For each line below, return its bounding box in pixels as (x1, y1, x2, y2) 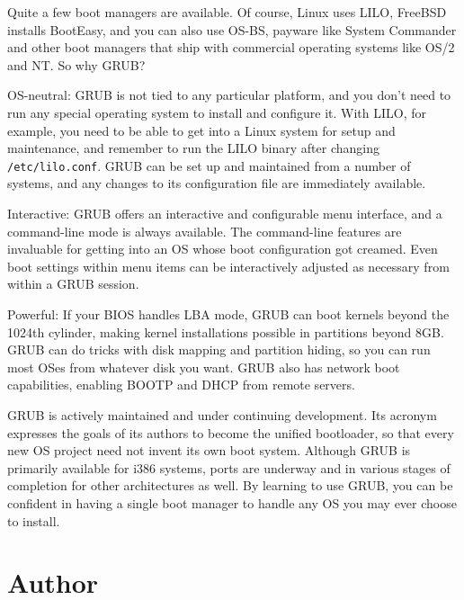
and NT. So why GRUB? (7, 55, 146, 74)
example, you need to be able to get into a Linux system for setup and (7, 121, 396, 139)
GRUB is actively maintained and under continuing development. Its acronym (7, 405, 437, 424)
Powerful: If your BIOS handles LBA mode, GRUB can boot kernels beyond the (7, 304, 450, 323)
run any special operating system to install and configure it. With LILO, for (7, 103, 427, 121)
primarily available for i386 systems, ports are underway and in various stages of (7, 458, 451, 477)
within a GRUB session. (7, 274, 139, 293)
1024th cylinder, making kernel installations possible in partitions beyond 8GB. (7, 322, 444, 341)
